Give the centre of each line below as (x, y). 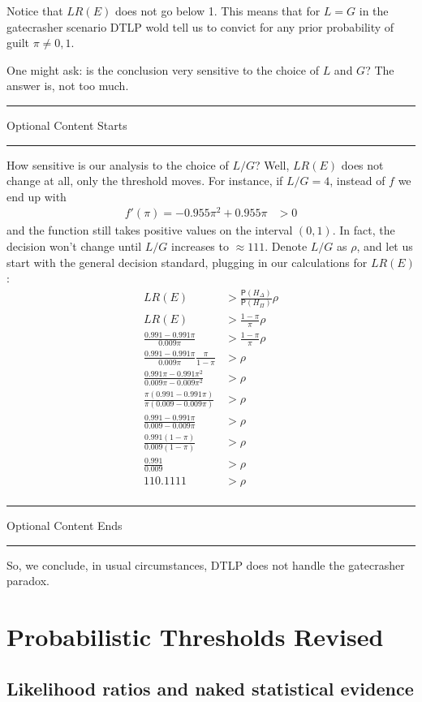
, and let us (385, 246)
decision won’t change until (74, 246)
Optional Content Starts (67, 125)
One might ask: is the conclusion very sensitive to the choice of (163, 69)
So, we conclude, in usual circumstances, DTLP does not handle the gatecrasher (206, 564)
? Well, (272, 164)
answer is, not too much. (68, 86)
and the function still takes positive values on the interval (150, 230)
